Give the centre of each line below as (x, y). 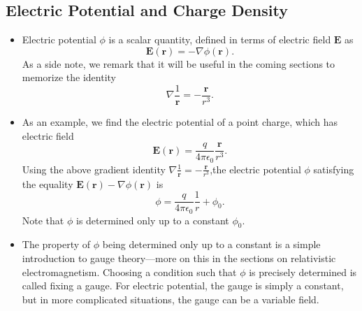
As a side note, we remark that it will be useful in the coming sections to (179, 63)
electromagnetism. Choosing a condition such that (129, 272)
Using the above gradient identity (94, 169)
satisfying (334, 169)
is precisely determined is (303, 272)
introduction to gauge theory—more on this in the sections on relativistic (179, 258)
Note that (43, 220)
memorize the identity (69, 77)
